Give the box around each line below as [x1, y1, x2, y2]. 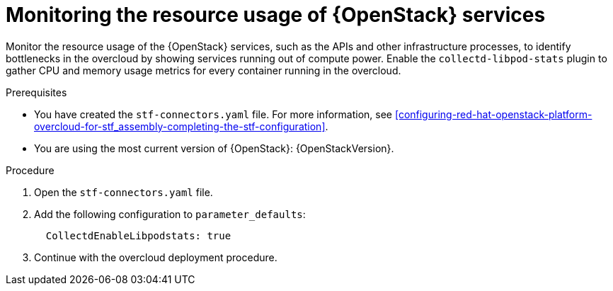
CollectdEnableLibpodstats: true [45, 229, 231, 241]
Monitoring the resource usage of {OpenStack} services [6, 3, 546, 27]
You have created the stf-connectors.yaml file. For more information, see [34, 108, 392, 120]
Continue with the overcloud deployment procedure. [34, 251, 277, 263]
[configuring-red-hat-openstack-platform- [394, 108, 592, 120]
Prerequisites [6, 86, 67, 98]
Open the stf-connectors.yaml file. [34, 186, 213, 198]
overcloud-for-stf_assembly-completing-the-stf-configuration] [34, 120, 326, 132]
